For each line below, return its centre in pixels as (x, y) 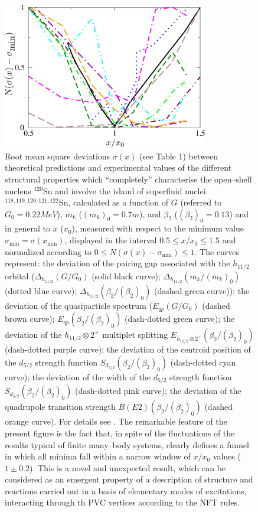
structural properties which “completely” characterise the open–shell (128, 179)
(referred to (201, 202)
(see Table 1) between (178, 156)
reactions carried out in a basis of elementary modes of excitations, (126, 490)
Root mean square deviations (58, 156)
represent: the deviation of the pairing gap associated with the (117, 263)
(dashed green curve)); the (202, 290)
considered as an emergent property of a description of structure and (129, 479)
